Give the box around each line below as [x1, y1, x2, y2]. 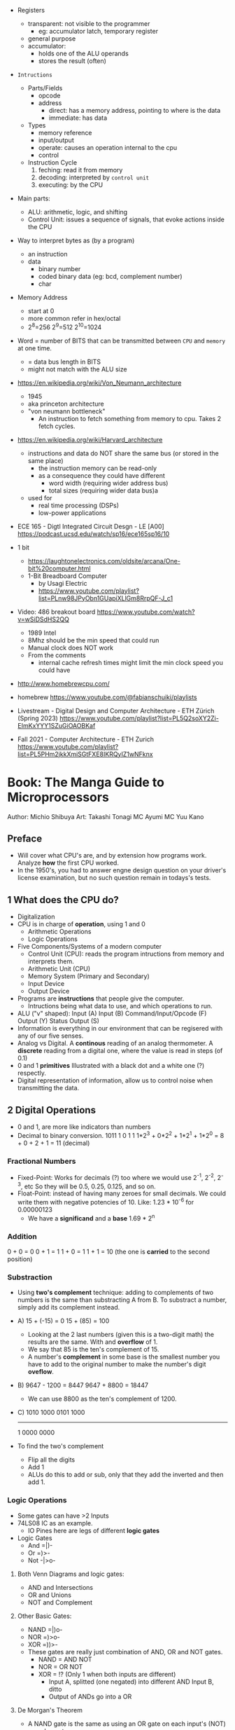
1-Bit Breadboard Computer [27, 571, 107, 580]
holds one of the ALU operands [38, 49, 129, 57]
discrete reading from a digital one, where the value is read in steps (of [17, 1047, 223, 1055]
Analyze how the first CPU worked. [17, 858, 119, 867]
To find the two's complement [17, 1442, 104, 1450]
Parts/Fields [27, 84, 63, 92]
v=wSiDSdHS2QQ [17, 615, 70, 623]
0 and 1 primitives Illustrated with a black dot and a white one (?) [17, 1062, 205, 1070]
